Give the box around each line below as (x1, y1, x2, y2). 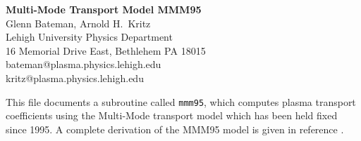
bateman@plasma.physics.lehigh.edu (6, 57, 161, 72)
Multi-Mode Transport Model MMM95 (6, 2, 202, 16)
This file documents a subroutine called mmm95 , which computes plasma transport (6, 94, 356, 109)
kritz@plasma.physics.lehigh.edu (6, 70, 144, 85)
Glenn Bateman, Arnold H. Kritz (6, 15, 151, 30)
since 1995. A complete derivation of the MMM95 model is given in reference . (6, 121, 344, 136)
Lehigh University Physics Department (6, 29, 173, 44)
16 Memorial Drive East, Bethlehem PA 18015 (6, 43, 206, 58)
